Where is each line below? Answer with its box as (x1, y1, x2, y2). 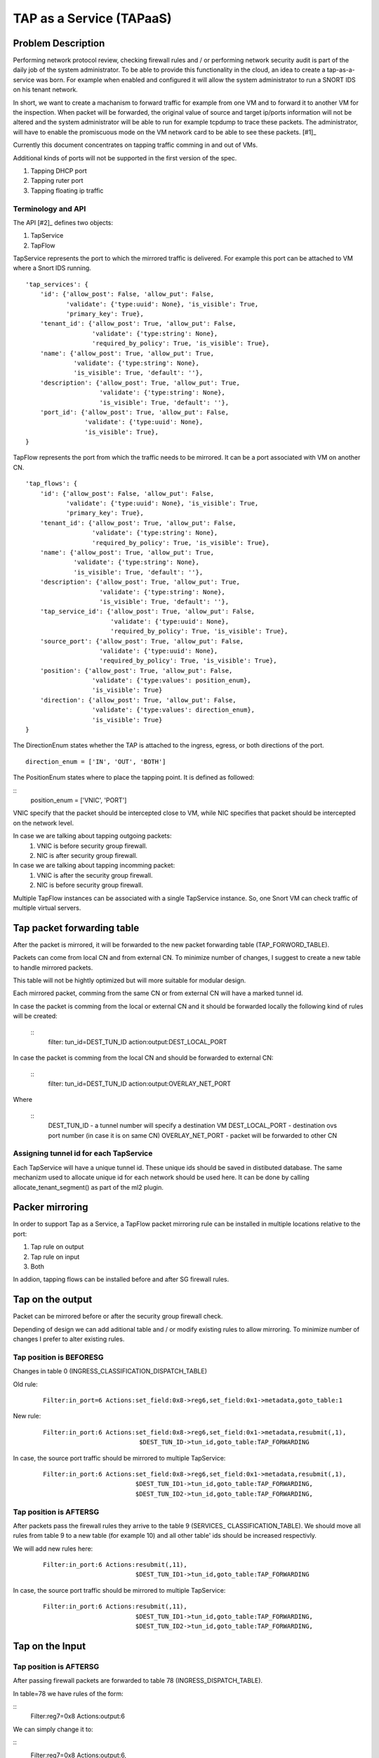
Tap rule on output (30, 1243, 84, 1251)
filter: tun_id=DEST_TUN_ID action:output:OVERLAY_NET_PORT (48, 1079, 232, 1088)
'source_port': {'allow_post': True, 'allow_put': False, (39, 637, 244, 645)
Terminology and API (13, 204, 86, 214)
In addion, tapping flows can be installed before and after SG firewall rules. (13, 1275, 230, 1283)
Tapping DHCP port (30, 166, 87, 175)
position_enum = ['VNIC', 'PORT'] (30, 795, 127, 804)
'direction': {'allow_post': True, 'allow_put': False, (39, 696, 237, 704)
